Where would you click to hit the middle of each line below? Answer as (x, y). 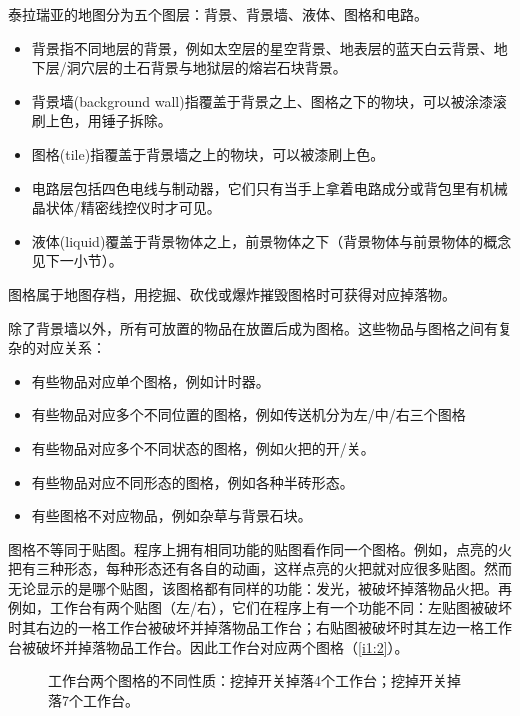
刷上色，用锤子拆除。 (101, 120)
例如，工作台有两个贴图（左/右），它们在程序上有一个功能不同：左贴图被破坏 (260, 607)
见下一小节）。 (77, 260)
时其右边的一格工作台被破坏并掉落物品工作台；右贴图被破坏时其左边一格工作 (260, 627)
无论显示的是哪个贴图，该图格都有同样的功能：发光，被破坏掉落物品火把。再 (260, 587)
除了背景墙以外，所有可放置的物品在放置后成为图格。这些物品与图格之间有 (253, 327)
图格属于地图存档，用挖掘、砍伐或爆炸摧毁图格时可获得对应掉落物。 (232, 293)
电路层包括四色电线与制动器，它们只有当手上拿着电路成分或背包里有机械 (269, 187)
